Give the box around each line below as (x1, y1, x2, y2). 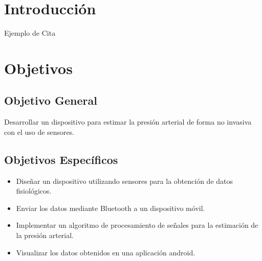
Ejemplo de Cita (4, 28, 56, 38)
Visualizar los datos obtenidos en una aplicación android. (16, 247, 195, 257)
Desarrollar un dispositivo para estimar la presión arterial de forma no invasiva (4, 116, 252, 127)
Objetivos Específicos (4, 151, 118, 167)
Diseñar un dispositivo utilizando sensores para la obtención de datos (16, 175, 233, 186)
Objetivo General (4, 92, 97, 108)
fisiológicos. (16, 185, 52, 196)
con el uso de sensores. (4, 126, 75, 137)
